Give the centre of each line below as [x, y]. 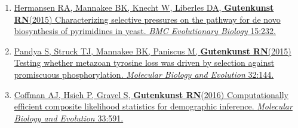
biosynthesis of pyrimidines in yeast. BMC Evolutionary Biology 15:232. [145, 31]
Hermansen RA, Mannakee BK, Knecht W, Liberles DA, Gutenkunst [144, 7]
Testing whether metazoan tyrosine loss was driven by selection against [144, 63]
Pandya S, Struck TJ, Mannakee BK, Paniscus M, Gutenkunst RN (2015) [153, 51]
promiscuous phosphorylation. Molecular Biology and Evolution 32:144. [144, 74]
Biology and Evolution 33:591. [69, 118]
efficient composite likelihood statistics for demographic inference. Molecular [153, 106]
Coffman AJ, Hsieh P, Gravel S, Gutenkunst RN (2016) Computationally [151, 94]
